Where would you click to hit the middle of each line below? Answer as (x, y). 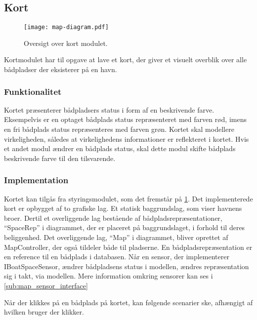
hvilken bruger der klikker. (44, 312)
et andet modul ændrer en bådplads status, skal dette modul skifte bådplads (120, 148)
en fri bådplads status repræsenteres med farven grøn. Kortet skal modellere (119, 129)
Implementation (36, 180)
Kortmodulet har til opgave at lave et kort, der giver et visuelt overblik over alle (126, 60)
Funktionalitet (33, 91)
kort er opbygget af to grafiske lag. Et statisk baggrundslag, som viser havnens (123, 208)
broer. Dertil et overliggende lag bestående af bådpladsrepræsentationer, (113, 218)
